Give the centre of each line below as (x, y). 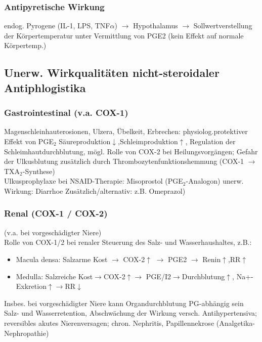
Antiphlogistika (45, 87)
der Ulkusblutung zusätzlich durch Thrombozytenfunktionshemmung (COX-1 (124, 161)
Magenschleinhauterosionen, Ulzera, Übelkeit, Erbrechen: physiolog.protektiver (126, 131)
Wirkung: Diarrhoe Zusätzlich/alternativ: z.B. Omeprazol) (95, 190)
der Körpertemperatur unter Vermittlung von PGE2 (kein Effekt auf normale (124, 35)
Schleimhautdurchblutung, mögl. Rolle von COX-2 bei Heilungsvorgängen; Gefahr (131, 151)
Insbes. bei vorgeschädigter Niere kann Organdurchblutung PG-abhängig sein (124, 303)
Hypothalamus (155, 26)
